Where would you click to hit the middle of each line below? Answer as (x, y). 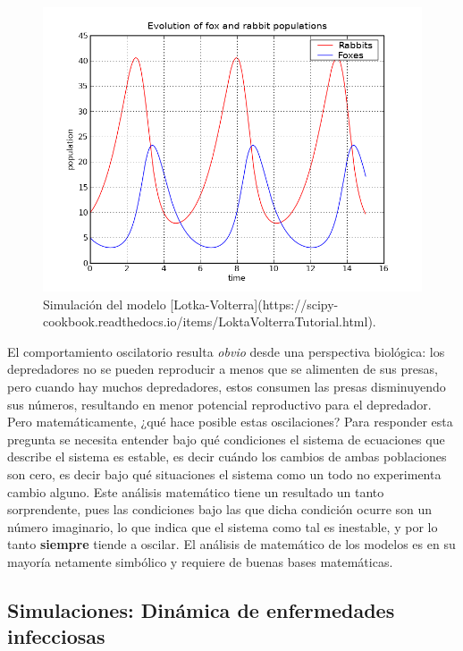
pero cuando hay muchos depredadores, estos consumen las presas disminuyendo (227, 386)
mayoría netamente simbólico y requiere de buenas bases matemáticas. (200, 561)
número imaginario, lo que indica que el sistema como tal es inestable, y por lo (223, 526)
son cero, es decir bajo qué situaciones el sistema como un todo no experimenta (224, 473)
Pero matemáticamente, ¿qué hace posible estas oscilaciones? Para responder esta (230, 422)
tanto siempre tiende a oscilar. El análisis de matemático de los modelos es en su (231, 544)
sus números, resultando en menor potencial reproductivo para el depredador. (219, 404)
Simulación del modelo (105, 304)
